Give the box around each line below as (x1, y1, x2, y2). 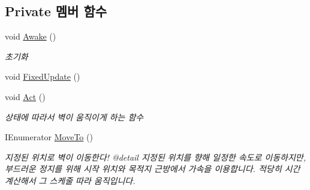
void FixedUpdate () (5, 70, 80, 83)
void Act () (5, 90, 46, 102)
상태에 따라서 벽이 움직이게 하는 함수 (5, 110, 144, 123)
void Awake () (5, 30, 56, 43)
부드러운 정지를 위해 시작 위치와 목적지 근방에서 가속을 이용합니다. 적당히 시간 (5, 162, 300, 175)
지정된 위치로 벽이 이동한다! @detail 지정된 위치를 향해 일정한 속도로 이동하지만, (5, 150, 306, 163)
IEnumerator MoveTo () (5, 131, 93, 143)
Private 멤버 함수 (5, 2, 107, 20)
